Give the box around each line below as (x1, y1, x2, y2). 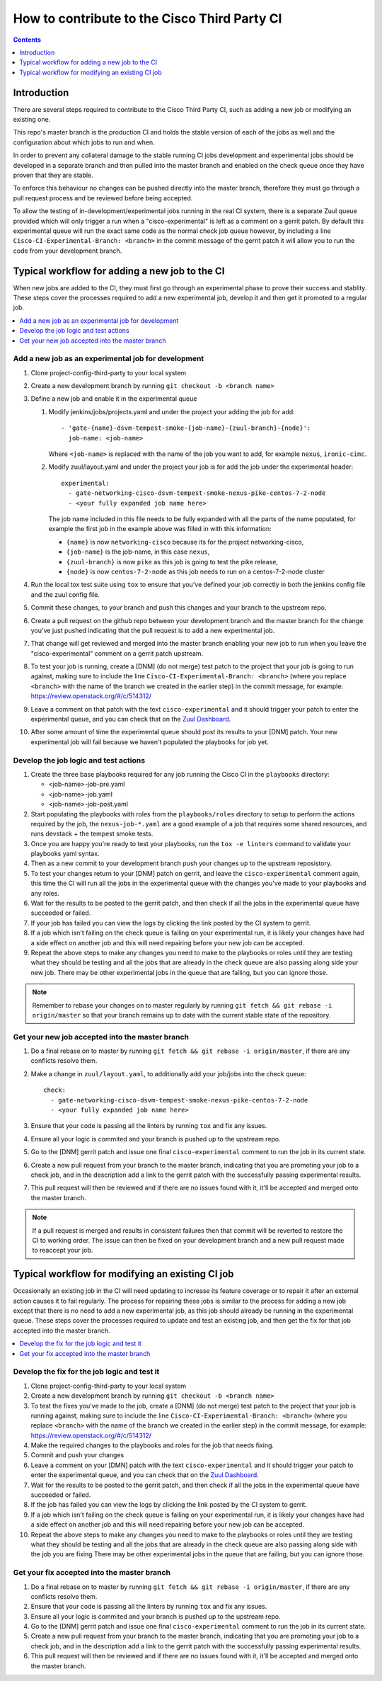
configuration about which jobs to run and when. (13, 138, 155, 147)
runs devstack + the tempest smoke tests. (30, 829, 154, 838)
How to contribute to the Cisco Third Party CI (13, 11, 282, 26)
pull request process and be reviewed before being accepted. (13, 193, 193, 202)
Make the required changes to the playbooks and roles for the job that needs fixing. (30, 1441, 274, 1449)
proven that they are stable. (13, 171, 93, 179)
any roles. (30, 889, 60, 897)
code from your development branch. (13, 246, 122, 255)
